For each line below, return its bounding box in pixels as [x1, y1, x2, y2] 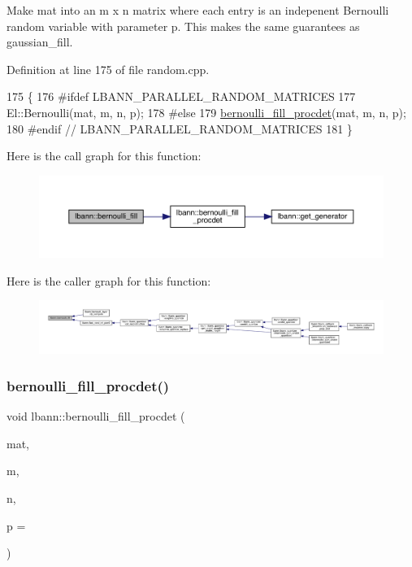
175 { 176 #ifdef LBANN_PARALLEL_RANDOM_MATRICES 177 [7, 88, 356, 105]
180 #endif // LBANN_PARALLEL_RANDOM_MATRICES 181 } [7, 120, 353, 137]
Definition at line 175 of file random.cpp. [7, 60, 210, 77]
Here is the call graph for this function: [7, 147, 202, 164]
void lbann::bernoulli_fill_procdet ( [7, 408, 185, 425]
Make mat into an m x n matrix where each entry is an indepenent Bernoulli [7, 2, 389, 18]
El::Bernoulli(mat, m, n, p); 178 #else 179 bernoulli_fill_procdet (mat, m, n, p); [7, 103, 406, 120]
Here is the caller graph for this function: [7, 272, 211, 289]
